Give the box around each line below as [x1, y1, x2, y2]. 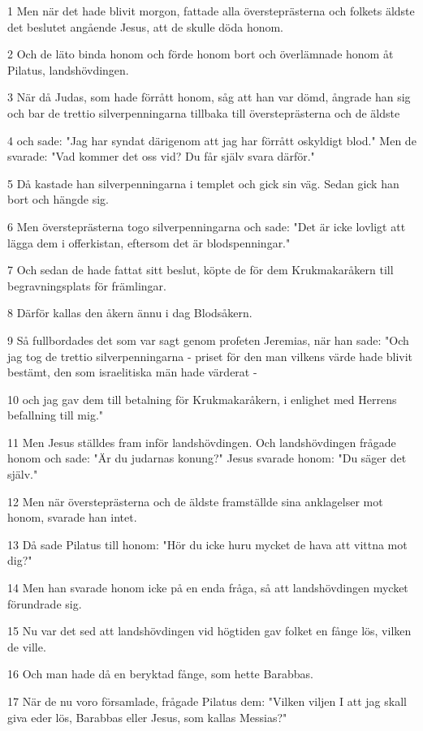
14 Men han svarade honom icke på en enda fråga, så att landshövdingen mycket [7, 579, 408, 596]
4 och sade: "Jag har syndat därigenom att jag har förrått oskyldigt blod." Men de [7, 131, 417, 148]
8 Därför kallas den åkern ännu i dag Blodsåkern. [7, 304, 253, 321]
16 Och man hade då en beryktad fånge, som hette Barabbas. [7, 665, 313, 682]
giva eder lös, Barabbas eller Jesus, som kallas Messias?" [7, 708, 287, 725]
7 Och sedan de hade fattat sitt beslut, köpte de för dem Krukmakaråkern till [7, 261, 394, 278]
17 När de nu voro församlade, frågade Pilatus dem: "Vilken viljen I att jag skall [7, 693, 407, 709]
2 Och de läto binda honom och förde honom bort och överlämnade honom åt [7, 45, 394, 62]
